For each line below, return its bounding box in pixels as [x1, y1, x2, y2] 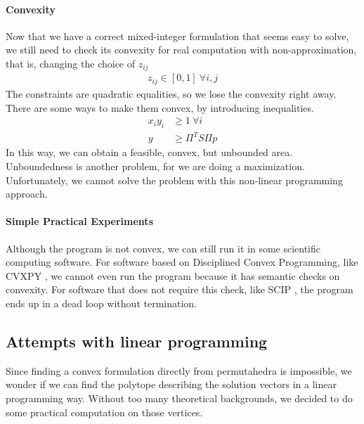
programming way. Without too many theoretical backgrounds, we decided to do [6, 391, 353, 405]
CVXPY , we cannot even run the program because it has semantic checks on [6, 268, 340, 283]
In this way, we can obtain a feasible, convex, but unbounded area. [6, 145, 293, 160]
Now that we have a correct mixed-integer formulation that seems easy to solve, [6, 28, 349, 43]
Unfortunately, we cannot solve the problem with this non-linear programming [6, 172, 343, 187]
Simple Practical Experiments [6, 214, 153, 229]
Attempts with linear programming [6, 330, 268, 352]
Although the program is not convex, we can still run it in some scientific [6, 240, 321, 255]
